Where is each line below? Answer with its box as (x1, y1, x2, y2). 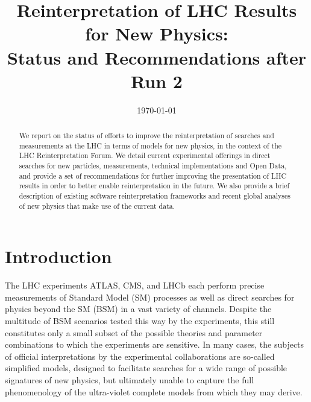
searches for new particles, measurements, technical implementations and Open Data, (19, 161, 287, 171)
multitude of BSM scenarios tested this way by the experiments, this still (5, 314, 275, 327)
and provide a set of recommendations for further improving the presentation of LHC (19, 170, 287, 180)
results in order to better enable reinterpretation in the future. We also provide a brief (19, 180, 290, 191)
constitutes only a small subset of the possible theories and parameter (5, 326, 263, 339)
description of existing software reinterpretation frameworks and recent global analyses (19, 191, 291, 201)
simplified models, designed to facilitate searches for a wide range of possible (5, 362, 287, 374)
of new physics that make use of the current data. (19, 200, 175, 211)
